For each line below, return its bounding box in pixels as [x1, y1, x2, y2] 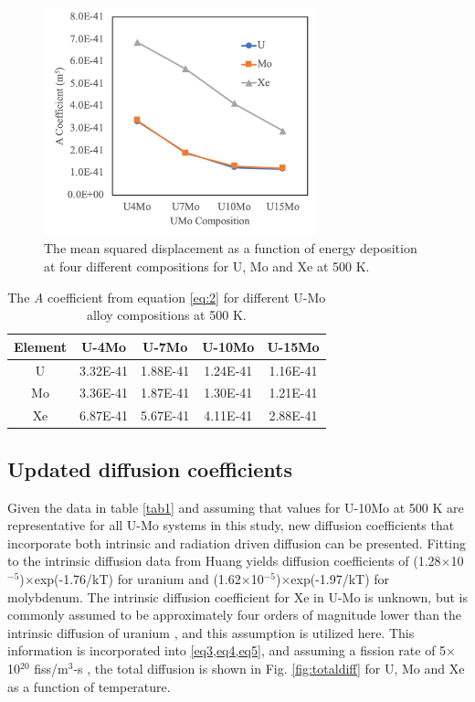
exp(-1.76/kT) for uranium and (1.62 [34, 569, 241, 588]
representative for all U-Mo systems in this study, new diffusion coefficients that [7, 516, 455, 535]
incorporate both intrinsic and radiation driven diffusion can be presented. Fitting [7, 533, 467, 552]
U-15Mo [267, 336, 320, 356]
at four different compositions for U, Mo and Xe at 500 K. [44, 257, 370, 276]
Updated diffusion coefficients [7, 454, 292, 483]
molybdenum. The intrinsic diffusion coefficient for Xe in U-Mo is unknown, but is [7, 587, 469, 606]
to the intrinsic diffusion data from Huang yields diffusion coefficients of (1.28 [7, 551, 441, 570]
